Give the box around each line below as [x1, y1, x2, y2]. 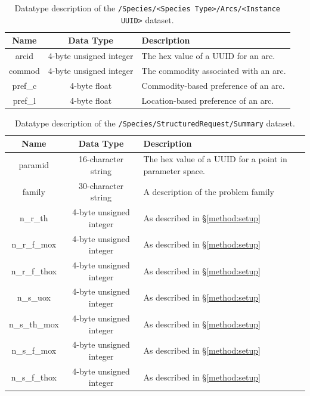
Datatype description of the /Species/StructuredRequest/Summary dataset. [15, 116, 295, 129]
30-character [78, 179, 124, 191]
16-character [78, 153, 124, 165]
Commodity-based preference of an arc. [141, 79, 285, 91]
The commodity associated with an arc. [141, 64, 286, 76]
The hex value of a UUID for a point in [143, 153, 287, 165]
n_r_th [20, 211, 48, 224]
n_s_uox [17, 291, 51, 304]
